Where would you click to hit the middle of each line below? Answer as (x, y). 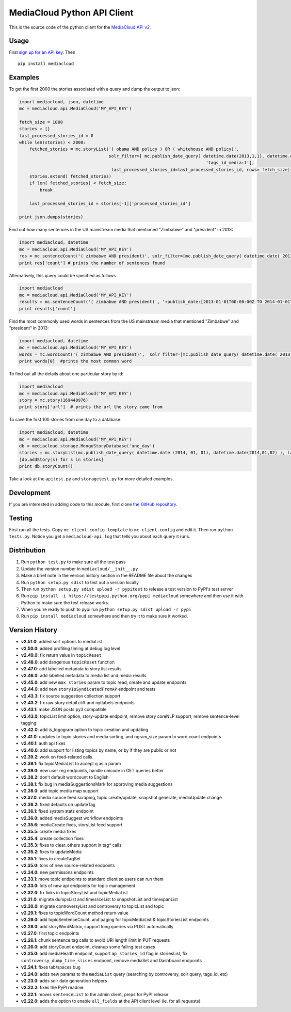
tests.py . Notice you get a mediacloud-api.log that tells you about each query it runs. (99, 537)
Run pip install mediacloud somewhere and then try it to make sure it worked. (105, 616)
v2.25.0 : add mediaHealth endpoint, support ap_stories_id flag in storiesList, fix (104, 954)
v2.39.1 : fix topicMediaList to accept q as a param (71, 764)
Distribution (27, 550)
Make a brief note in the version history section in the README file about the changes (107, 576)
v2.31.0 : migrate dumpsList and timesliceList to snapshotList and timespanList (99, 900)
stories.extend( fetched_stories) (70, 176)
